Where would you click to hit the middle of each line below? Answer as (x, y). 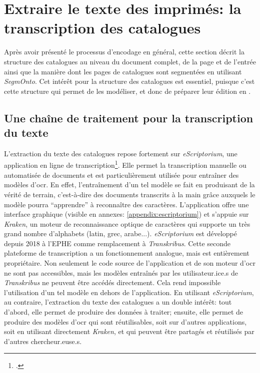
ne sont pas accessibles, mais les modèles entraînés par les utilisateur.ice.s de (121, 272)
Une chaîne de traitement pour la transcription (129, 118)
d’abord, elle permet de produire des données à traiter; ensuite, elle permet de (124, 312)
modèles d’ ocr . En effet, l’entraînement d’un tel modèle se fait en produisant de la (129, 185)
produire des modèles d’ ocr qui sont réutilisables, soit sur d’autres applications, (125, 321)
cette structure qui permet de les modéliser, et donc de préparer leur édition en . (127, 91)
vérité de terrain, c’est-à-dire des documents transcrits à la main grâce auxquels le (130, 194)
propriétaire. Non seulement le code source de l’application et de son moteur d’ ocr (130, 263)
